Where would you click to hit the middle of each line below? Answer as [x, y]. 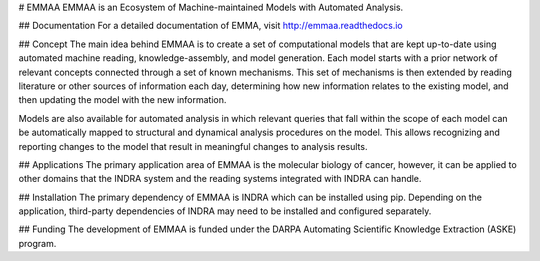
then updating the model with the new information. [122, 100]
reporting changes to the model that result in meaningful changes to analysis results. [193, 146]
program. [37, 243]
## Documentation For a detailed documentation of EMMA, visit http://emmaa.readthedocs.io [211, 26]
